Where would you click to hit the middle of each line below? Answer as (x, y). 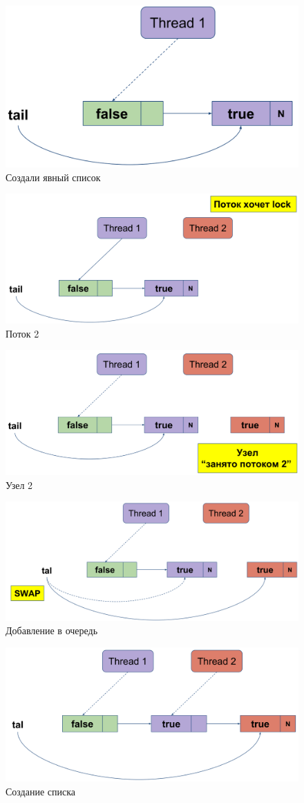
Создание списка (41, 791)
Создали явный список (53, 177)
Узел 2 (19, 484)
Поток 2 (22, 333)
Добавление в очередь (52, 630)
